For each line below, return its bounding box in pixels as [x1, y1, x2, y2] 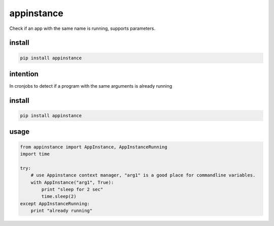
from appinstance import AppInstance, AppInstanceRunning [20, 144, 167, 149]
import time [20, 151, 50, 157]
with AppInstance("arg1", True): [30, 179, 114, 185]
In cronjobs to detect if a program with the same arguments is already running [9, 83, 173, 89]
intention [9, 69, 39, 78]
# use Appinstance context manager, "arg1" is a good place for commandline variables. [30, 172, 256, 178]
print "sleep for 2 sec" [41, 186, 104, 192]
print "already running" [30, 208, 93, 214]
